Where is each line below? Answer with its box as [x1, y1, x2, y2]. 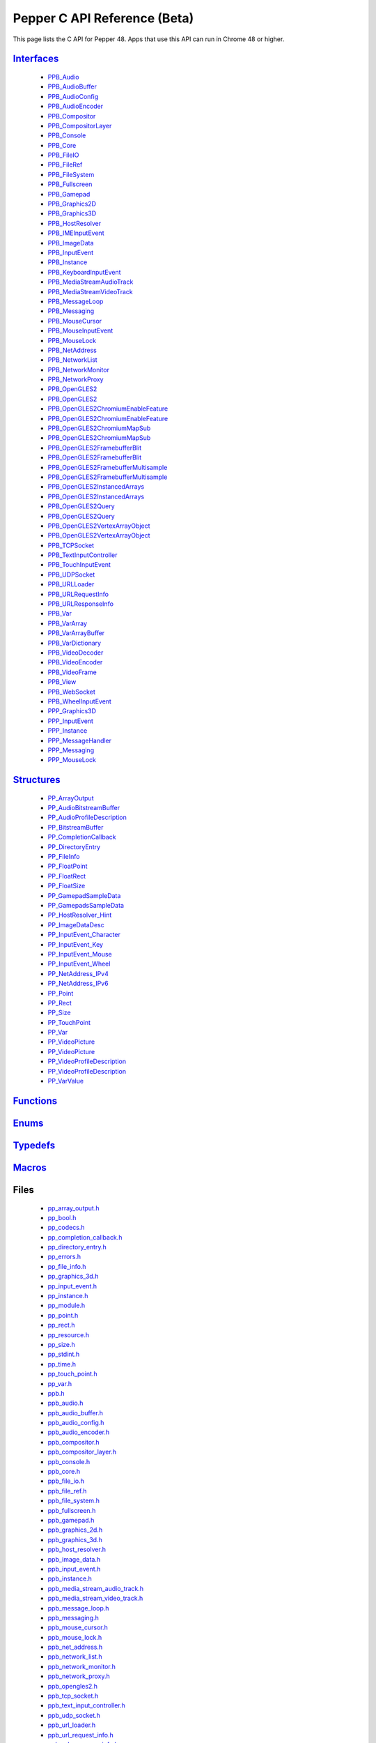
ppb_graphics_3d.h [47, 1535, 102, 1544]
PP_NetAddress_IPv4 [47, 969, 109, 977]
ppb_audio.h [47, 1399, 84, 1408]
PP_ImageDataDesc [47, 920, 104, 929]
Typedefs [13, 1139, 56, 1151]
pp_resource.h [47, 1330, 90, 1339]
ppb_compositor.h [47, 1438, 100, 1446]
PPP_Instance [47, 726, 88, 735]
